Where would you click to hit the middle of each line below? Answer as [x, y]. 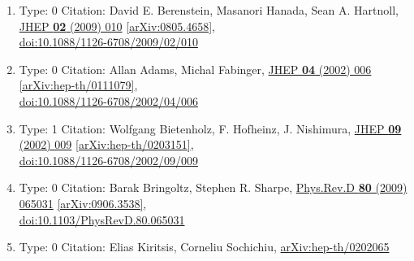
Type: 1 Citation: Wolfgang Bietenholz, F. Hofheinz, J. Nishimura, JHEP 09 [210, 128]
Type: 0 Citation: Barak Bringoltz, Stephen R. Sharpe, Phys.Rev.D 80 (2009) [213, 187]
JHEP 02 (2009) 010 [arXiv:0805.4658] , [117, 26]
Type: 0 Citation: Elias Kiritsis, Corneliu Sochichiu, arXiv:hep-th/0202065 [204, 247]
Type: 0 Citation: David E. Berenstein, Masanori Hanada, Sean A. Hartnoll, [209, 10]
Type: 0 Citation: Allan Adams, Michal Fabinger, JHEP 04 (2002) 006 [195, 69]
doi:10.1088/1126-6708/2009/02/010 [108, 42]
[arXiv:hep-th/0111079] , [78, 85]
